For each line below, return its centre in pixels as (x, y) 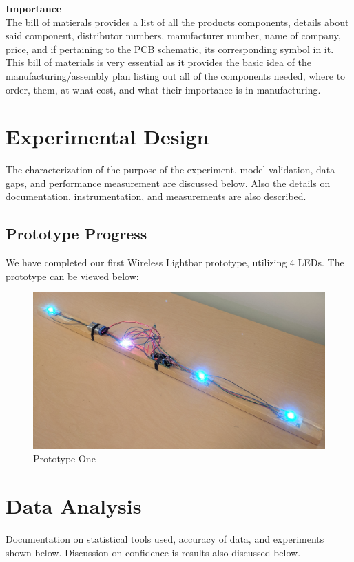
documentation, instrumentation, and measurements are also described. (156, 196)
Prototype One (64, 458)
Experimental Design (107, 137)
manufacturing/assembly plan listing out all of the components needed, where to (176, 75)
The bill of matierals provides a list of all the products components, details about (177, 22)
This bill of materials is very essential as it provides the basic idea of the (159, 62)
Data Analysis (74, 506)
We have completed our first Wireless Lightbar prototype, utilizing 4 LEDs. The (175, 262)
